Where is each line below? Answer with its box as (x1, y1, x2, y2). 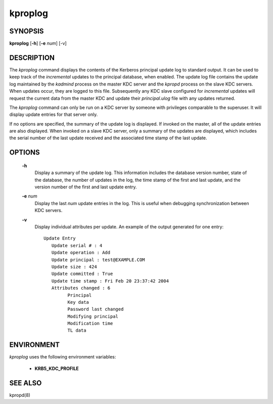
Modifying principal (67, 313, 119, 319)
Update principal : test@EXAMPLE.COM (51, 257, 145, 263)
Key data (67, 299, 89, 305)
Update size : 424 (51, 264, 97, 269)
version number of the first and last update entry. (34, 184, 137, 190)
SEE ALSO (9, 379, 42, 387)
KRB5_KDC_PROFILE (34, 365, 79, 372)
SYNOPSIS (9, 27, 44, 35)
